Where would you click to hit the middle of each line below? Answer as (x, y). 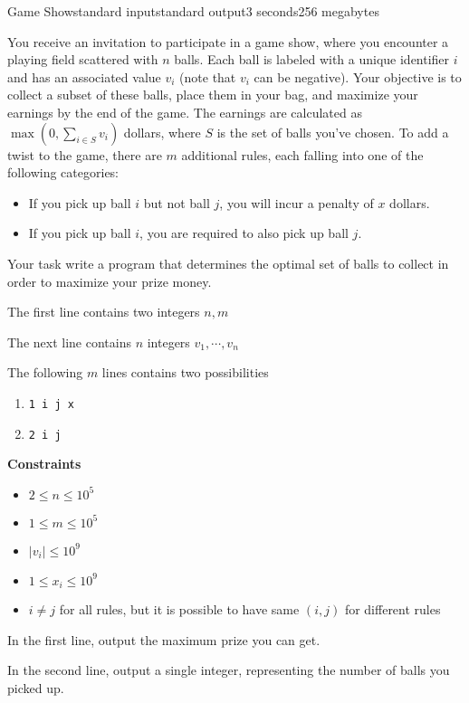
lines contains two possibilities (185, 372)
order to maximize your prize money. (110, 281)
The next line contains (69, 342)
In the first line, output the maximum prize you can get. (164, 639)
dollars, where (162, 132)
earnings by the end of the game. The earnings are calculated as (185, 112)
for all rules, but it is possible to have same (179, 609)
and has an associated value (84, 76)
